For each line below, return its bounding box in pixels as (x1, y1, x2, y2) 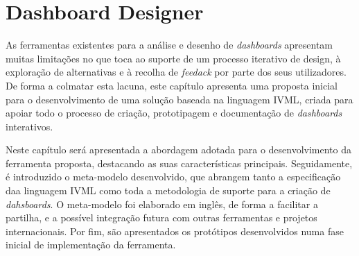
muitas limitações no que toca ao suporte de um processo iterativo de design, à (6, 51, 341, 65)
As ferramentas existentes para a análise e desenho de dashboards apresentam (6, 37, 333, 52)
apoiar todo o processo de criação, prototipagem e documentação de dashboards (6, 105, 342, 120)
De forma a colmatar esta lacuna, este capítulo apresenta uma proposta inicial (6, 78, 338, 92)
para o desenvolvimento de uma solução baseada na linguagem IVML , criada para (6, 92, 353, 106)
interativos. (6, 119, 53, 133)
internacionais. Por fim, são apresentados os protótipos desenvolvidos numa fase (6, 223, 344, 238)
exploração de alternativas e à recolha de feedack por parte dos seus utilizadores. (6, 65, 347, 79)
